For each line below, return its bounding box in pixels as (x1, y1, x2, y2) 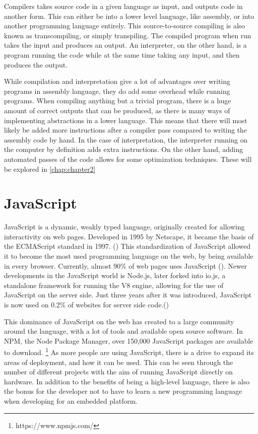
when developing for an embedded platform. (4, 395, 138, 406)
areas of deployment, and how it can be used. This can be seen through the (4, 357, 233, 367)
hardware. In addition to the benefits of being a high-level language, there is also (4, 376, 250, 386)
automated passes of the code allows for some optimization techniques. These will (4, 153, 252, 164)
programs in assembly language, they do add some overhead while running (4, 85, 230, 96)
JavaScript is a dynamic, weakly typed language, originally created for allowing (4, 221, 245, 232)
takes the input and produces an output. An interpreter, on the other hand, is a (4, 40, 247, 50)
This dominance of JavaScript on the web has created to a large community (4, 316, 234, 326)
